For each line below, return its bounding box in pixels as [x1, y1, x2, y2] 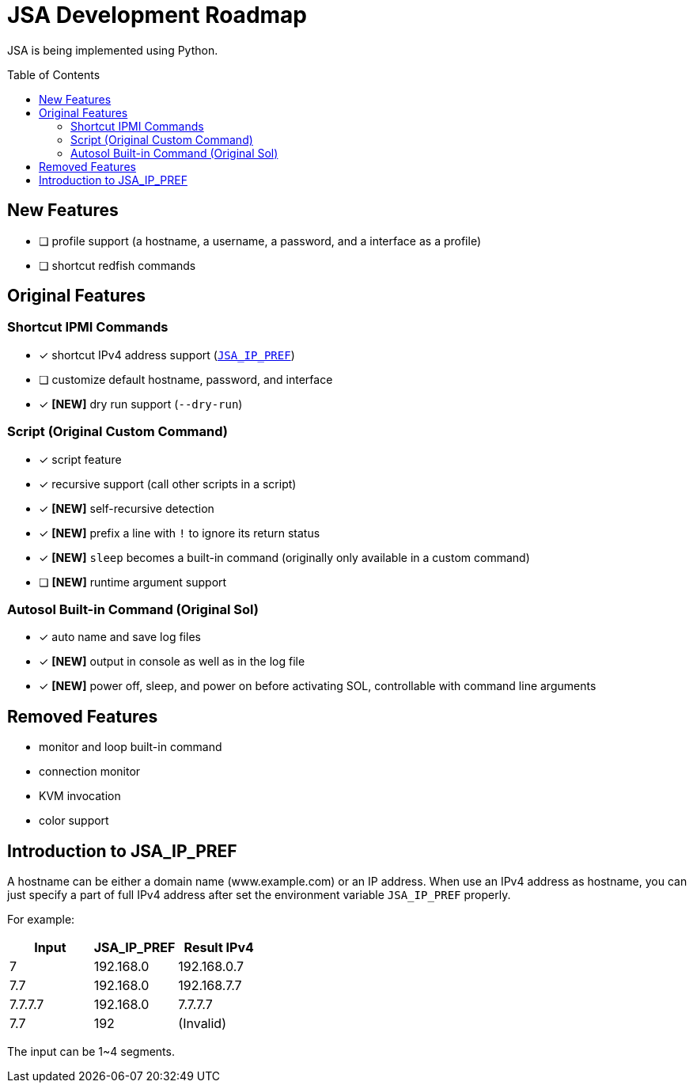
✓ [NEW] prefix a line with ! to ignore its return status [39, 526, 320, 540]
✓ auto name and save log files [39, 630, 201, 644]
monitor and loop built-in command [39, 740, 222, 754]
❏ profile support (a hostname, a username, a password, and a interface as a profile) [39, 233, 482, 248]
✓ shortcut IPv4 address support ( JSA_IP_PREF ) [39, 347, 295, 362]
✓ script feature [39, 452, 122, 466]
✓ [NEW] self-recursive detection [39, 501, 214, 515]
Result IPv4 [184, 939, 254, 955]
